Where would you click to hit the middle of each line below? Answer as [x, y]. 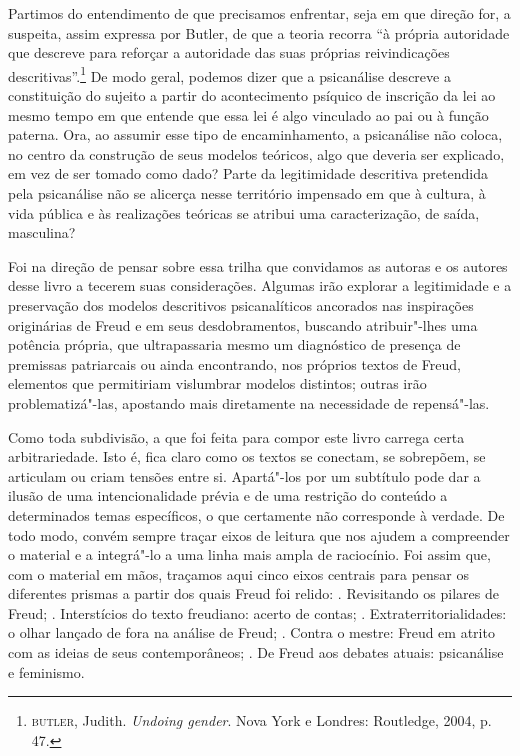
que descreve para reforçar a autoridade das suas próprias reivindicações [229, 52]
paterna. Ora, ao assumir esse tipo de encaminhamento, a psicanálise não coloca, [255, 134]
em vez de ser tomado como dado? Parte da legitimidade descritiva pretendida [248, 173]
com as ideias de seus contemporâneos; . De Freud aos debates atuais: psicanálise [256, 652]
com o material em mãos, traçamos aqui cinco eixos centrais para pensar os [239, 573]
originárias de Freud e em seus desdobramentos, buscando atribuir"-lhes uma [243, 324]
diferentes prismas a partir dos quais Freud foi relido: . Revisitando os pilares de [253, 593]
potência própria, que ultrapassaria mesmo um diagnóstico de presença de [234, 344]
